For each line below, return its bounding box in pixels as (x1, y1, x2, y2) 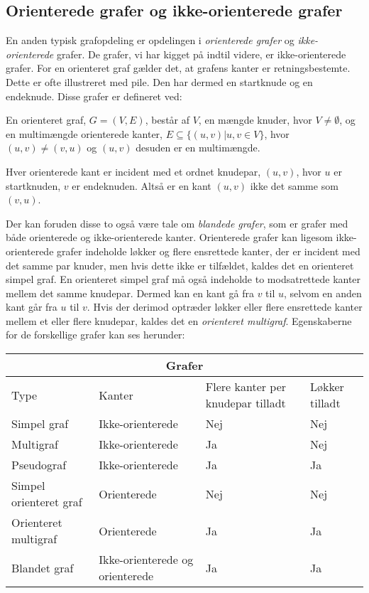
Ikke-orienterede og (99, 551, 194, 568)
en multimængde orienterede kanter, (6, 126, 163, 141)
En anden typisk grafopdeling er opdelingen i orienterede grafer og (6, 33, 294, 48)
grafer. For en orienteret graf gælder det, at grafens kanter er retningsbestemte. (6, 60, 351, 75)
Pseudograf (11, 456, 67, 474)
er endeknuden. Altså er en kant (72, 178, 211, 193)
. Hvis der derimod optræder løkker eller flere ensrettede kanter (87, 299, 363, 314)
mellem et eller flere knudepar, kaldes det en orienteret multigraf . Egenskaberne (6, 313, 352, 328)
